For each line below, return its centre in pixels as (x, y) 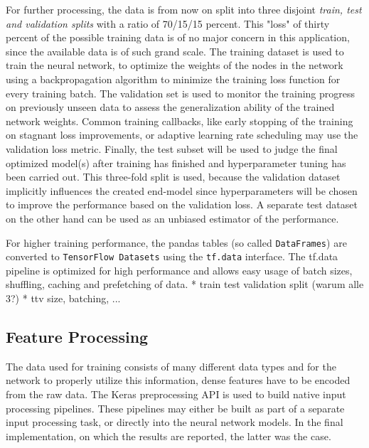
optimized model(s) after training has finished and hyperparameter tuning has (176, 162)
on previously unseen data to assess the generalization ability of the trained (170, 107)
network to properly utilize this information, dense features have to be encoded (178, 380)
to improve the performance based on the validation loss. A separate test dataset (182, 204)
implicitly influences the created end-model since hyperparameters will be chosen (182, 190)
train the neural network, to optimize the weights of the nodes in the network (175, 65)
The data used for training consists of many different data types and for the (171, 366)
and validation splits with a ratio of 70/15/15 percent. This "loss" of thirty (168, 23)
